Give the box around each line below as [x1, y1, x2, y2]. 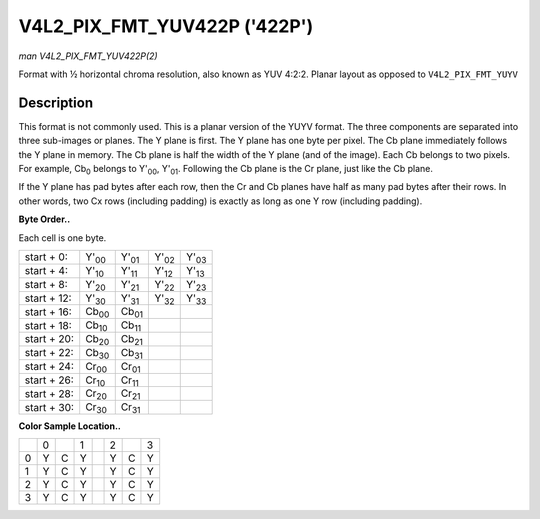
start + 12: [24, 291, 72, 305]
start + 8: [24, 278, 69, 292]
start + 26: [24, 373, 74, 387]
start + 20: [24, 332, 75, 346]
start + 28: [24, 386, 74, 400]
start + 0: [24, 250, 69, 264]
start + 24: [24, 360, 75, 374]
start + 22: [24, 346, 74, 360]
